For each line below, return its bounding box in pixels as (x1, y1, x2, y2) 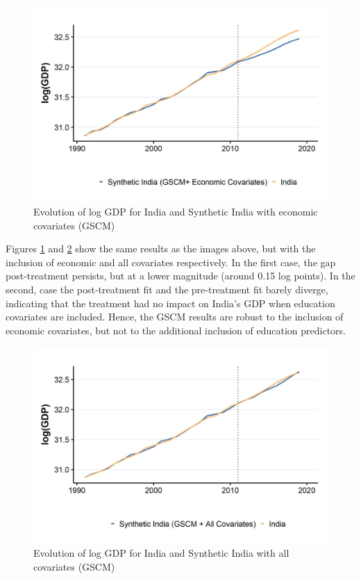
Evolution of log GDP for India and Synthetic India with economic (33, 204, 318, 218)
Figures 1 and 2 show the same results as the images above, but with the (6, 241, 316, 256)
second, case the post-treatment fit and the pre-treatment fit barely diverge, (6, 282, 328, 296)
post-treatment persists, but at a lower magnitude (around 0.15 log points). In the (6, 268, 355, 283)
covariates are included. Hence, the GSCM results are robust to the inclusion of (6, 309, 344, 324)
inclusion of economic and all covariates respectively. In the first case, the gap (6, 254, 336, 269)
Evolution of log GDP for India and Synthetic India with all (33, 546, 289, 560)
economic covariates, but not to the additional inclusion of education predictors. (6, 323, 346, 337)
